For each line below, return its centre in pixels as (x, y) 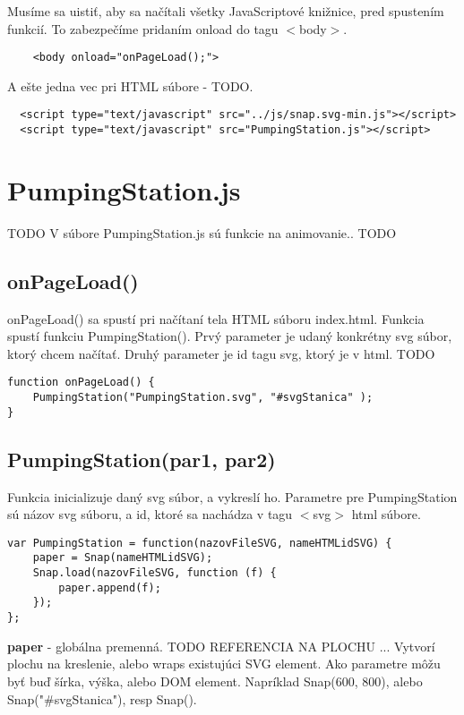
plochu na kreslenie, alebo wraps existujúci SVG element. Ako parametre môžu (224, 664)
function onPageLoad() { (81, 383)
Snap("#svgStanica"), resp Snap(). (102, 698)
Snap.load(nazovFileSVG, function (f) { (155, 573)
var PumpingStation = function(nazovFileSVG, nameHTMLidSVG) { (200, 543)
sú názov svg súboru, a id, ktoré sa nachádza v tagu (150, 514)
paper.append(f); (110, 587)
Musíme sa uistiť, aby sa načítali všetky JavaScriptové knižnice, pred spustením (226, 11)
